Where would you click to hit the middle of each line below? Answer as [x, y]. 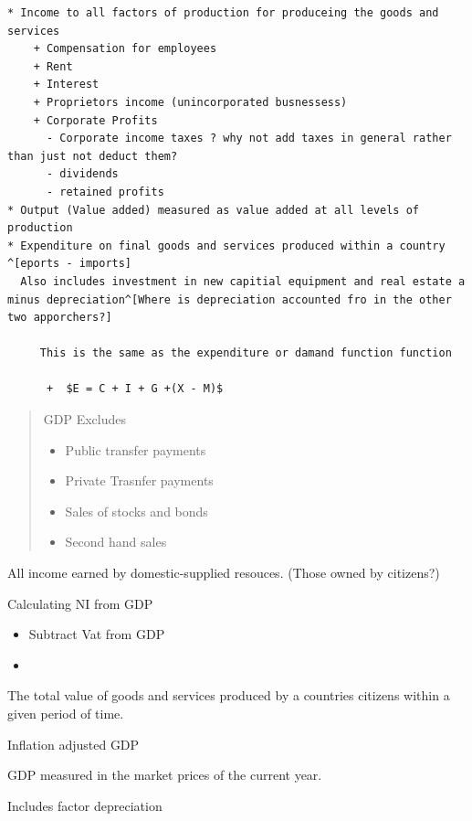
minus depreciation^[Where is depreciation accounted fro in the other [230, 299]
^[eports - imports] [70, 264]
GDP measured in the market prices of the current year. [165, 775]
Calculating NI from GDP [80, 603]
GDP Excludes [85, 419]
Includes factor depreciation [85, 805]
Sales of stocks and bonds [136, 511]
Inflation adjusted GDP [73, 744]
